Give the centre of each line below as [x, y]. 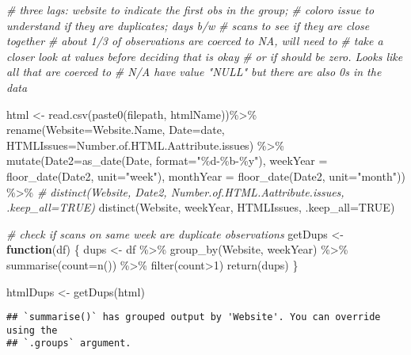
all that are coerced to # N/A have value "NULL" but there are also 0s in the [194, 72]
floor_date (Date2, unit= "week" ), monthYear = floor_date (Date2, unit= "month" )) [206, 176]
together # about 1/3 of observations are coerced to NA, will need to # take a [195, 41]
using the [32, 330]
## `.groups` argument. [69, 344]
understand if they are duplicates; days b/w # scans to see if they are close [188, 25]
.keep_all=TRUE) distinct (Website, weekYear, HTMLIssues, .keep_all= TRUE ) [201, 207]
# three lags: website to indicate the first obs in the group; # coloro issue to [190, 10]
